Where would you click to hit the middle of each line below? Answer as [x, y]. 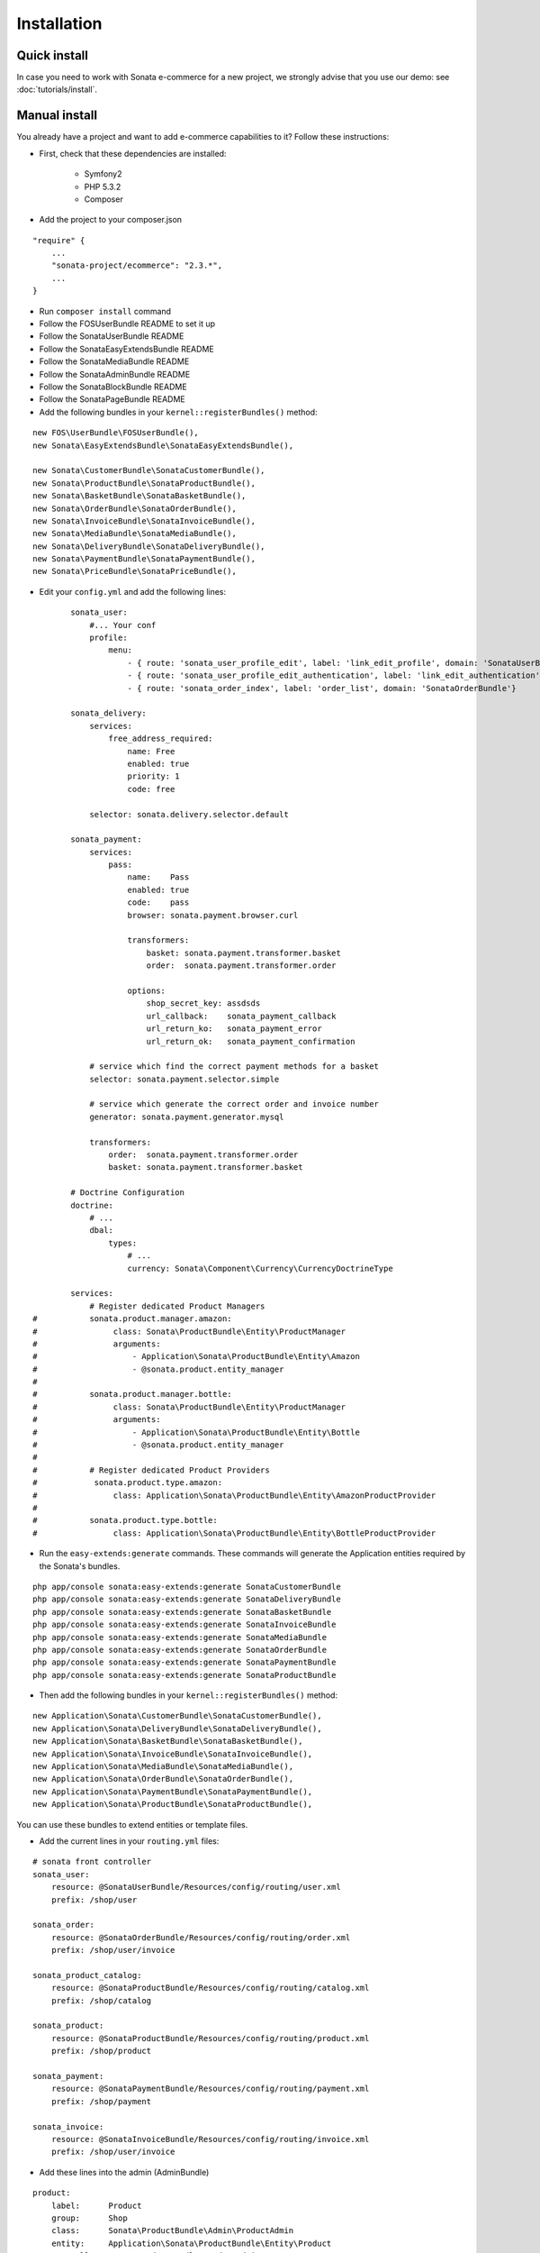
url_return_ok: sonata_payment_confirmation [251, 1041]
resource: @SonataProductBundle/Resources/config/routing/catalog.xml [210, 1988]
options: [147, 990]
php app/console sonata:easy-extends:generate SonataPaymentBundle [184, 1662]
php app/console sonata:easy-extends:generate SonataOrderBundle [180, 1650]
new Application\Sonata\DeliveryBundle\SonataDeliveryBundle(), [178, 1729]
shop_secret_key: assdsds [203, 1003]
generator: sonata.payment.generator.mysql [187, 1117]
